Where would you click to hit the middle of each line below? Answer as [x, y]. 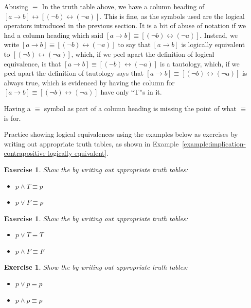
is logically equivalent [213, 44]
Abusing [16, 6]
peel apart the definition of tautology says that [74, 73]
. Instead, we [219, 35]
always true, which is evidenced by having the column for [90, 82]
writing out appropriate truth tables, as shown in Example [91, 143]
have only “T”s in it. [131, 92]
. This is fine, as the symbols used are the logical [172, 16]
